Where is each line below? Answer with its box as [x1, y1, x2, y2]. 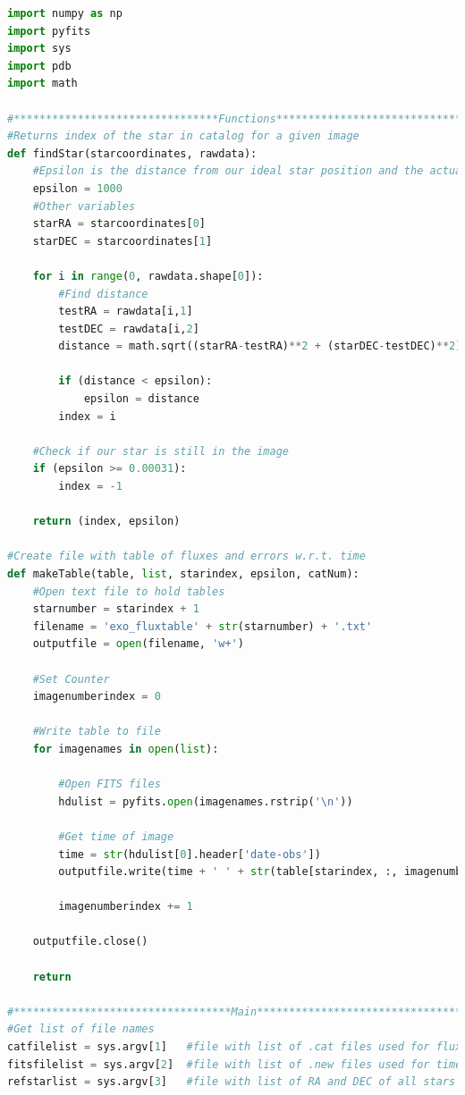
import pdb [7, 59, 72, 72]
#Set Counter [32, 672, 110, 686]
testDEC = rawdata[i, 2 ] [58, 322, 199, 335]
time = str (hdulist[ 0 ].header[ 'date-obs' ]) [58, 847, 321, 861]
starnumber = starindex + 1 [32, 602, 199, 616]
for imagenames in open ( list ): [32, 742, 219, 755]
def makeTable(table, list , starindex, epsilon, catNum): [7, 568, 359, 580]
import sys [7, 42, 72, 55]
